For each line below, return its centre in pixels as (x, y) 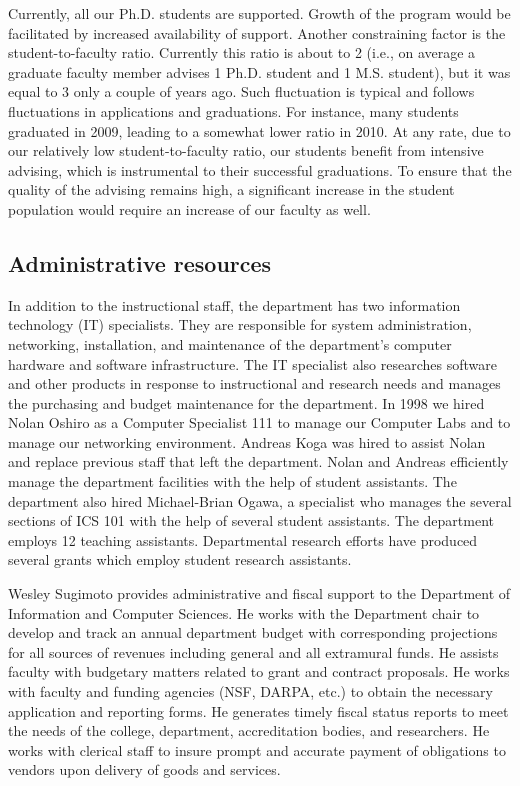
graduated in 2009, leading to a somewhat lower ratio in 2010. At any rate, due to (259, 130)
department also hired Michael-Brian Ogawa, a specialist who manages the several (260, 500)
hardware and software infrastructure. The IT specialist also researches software (252, 363)
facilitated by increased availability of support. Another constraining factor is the (257, 32)
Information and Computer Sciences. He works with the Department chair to (244, 612)
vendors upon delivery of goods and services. (144, 769)
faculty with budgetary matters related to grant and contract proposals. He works (259, 671)
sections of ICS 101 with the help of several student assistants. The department (251, 520)
